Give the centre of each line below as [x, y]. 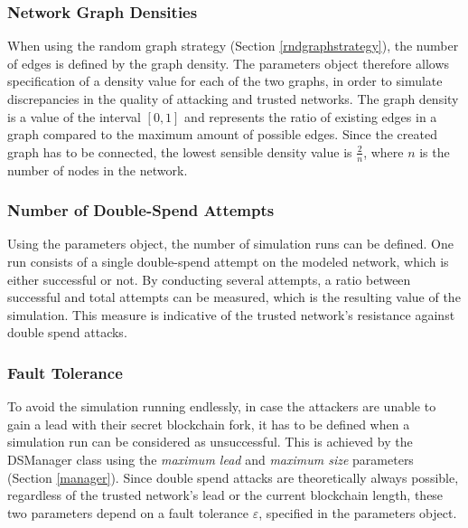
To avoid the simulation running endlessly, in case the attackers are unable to [222, 406]
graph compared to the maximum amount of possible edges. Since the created [222, 134]
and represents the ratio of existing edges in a [311, 116]
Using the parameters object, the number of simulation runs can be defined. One [230, 244]
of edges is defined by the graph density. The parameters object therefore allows [229, 63]
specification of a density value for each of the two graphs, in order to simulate [225, 81]
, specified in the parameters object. [358, 512]
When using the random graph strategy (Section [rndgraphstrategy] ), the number [233, 46]
